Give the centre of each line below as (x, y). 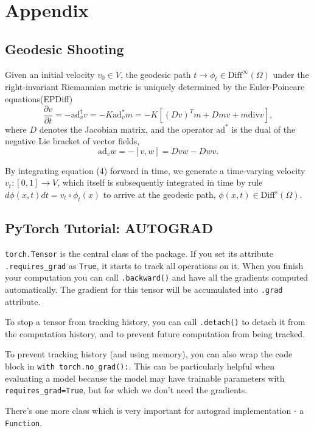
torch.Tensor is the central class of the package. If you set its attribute (139, 253)
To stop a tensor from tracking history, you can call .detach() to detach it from (155, 322)
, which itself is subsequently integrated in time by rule (160, 182)
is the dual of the (263, 129)
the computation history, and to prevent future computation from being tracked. (155, 333)
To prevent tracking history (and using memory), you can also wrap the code (149, 354)
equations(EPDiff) (39, 98)
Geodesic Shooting (65, 48)
